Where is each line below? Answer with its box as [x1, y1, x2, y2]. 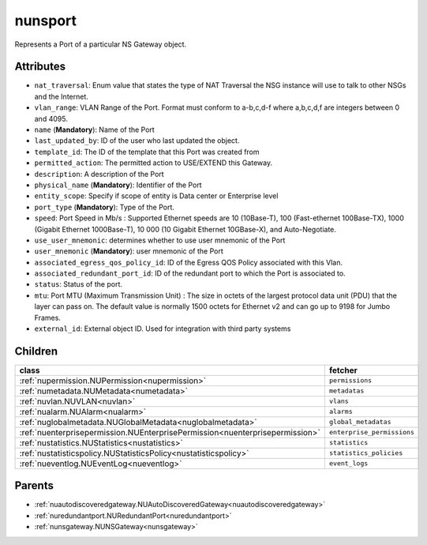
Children [14, 344, 58, 358]
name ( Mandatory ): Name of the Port [34, 125, 155, 134]
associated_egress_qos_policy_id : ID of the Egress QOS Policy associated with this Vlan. [34, 257, 343, 267]
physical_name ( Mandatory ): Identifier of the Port [34, 180, 202, 190]
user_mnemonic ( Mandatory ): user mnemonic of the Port [34, 246, 224, 256]
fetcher [328, 364, 358, 375]
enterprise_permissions [328, 428, 414, 437]
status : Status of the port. [34, 280, 122, 289]
